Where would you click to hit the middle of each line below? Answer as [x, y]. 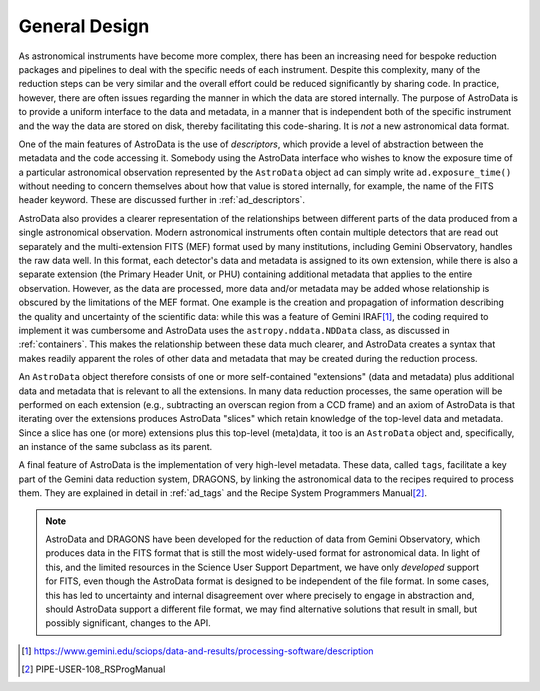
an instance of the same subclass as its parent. [115, 447]
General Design [84, 26]
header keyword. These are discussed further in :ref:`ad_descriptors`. [161, 200]
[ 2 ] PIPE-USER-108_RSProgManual [93, 669]
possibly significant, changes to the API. [128, 623]
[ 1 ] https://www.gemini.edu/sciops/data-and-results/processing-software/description [197, 651]
